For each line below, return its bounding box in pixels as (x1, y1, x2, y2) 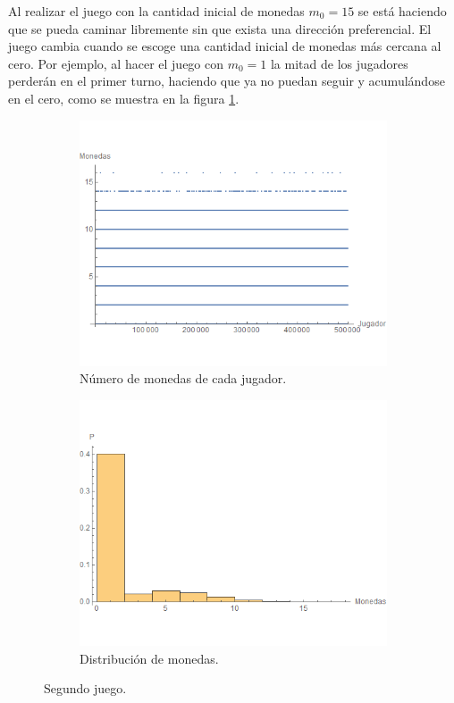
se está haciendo (357, 2, 447, 20)
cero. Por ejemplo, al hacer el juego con (8, 54, 224, 72)
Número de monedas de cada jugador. (80, 369, 287, 388)
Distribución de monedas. (80, 649, 219, 667)
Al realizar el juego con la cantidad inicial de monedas (8, 2, 305, 20)
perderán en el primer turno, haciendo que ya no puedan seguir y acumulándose (8, 71, 445, 90)
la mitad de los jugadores (270, 54, 408, 72)
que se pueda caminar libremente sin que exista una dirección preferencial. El (8, 19, 432, 38)
